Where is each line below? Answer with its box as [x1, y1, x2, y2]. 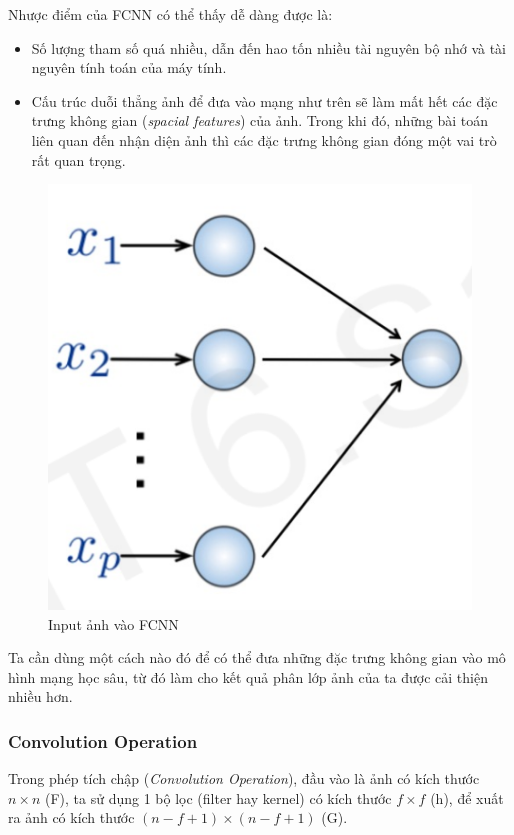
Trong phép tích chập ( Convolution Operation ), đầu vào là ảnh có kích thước [8, 768, 480, 789]
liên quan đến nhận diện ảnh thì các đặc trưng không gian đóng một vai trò [31, 129, 497, 150]
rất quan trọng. [31, 149, 126, 170]
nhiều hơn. [8, 686, 73, 707]
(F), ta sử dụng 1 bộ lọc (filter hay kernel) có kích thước [45, 787, 392, 808]
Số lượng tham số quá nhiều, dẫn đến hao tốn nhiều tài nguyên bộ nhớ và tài [31, 37, 506, 58]
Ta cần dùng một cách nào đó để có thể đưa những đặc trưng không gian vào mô [8, 647, 506, 668]
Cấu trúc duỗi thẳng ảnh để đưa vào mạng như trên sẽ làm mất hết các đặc [31, 90, 498, 111]
